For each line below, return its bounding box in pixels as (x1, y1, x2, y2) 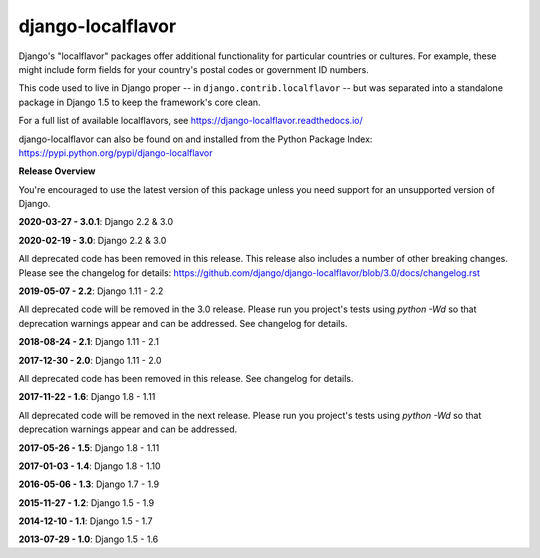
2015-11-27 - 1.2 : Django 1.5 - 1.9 (18, 496, 155, 509)
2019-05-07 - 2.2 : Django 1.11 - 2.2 (18, 285, 164, 297)
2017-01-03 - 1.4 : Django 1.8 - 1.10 (18, 460, 161, 472)
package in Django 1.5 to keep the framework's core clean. (18, 96, 261, 108)
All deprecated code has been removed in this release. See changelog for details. (18, 372, 354, 384)
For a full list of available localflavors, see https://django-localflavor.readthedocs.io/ (18, 115, 364, 127)
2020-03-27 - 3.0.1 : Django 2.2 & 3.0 (18, 216, 174, 228)
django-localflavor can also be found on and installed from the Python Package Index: (18, 133, 373, 145)
